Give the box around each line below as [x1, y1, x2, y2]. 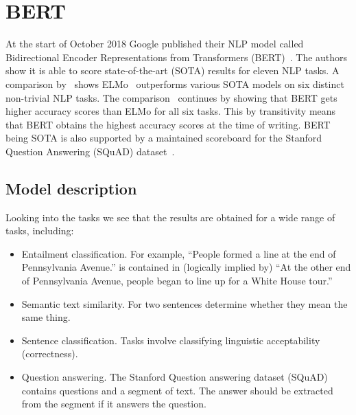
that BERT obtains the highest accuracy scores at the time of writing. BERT [5, 117, 331, 131]
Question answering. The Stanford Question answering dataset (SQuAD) [21, 370, 328, 384]
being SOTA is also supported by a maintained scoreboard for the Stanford [5, 131, 322, 145]
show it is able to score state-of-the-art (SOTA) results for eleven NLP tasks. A [5, 63, 340, 78]
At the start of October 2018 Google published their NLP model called [5, 36, 304, 51]
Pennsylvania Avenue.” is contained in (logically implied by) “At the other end [21, 260, 351, 274]
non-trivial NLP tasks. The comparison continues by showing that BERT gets [5, 90, 337, 104]
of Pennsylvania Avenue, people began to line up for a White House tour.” [21, 273, 333, 288]
